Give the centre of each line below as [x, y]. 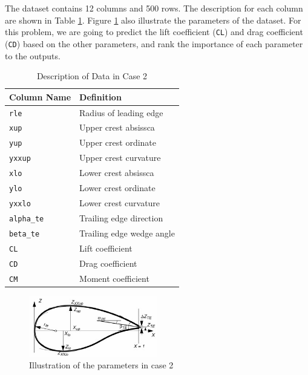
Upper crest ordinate [118, 142]
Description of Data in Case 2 [92, 76]
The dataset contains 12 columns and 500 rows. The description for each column [154, 8]
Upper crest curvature [120, 158]
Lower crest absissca [117, 173]
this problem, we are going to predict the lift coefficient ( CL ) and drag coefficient [154, 32]
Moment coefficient [114, 278]
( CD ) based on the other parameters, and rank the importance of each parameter [154, 43]
